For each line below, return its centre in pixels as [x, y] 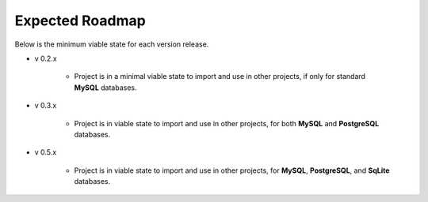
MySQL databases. [106, 88]
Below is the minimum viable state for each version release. [112, 44]
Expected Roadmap [80, 21]
